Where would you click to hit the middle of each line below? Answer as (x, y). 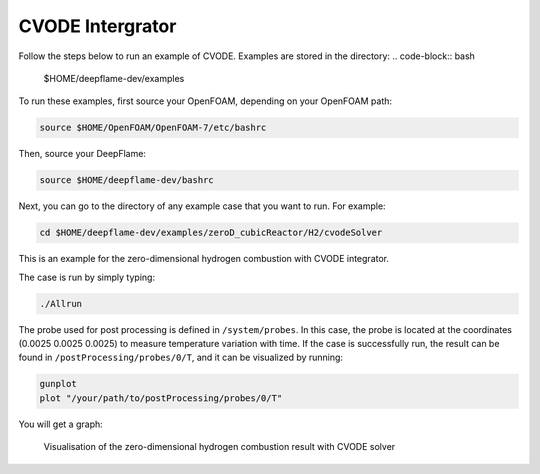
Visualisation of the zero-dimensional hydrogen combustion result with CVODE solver (219, 447)
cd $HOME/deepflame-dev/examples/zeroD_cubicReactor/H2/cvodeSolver (211, 233)
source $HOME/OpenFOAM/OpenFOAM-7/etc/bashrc (153, 128)
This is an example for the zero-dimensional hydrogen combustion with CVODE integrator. (204, 259)
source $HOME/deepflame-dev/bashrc (126, 180)
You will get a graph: (61, 424)
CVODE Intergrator (97, 26)
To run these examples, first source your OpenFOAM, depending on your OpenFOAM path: (205, 101)
